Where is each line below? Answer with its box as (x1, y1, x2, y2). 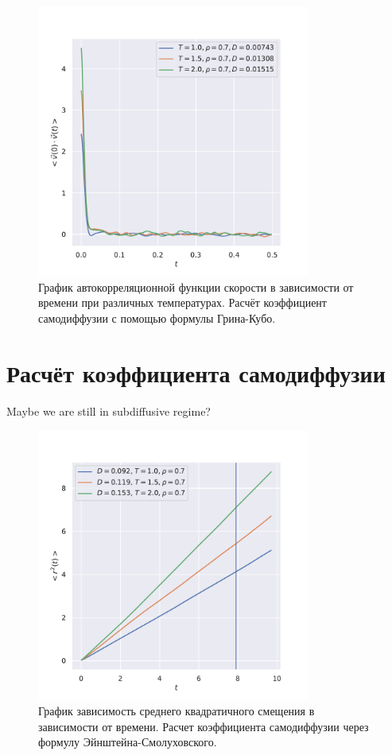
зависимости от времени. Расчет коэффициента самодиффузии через (38, 718, 369, 734)
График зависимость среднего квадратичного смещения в (38, 703, 315, 719)
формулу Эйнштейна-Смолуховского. (38, 734, 217, 750)
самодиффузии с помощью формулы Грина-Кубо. (38, 309, 276, 326)
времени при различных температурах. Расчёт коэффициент (38, 294, 327, 311)
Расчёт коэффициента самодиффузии (6, 356, 386, 389)
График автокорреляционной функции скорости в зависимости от (38, 278, 354, 295)
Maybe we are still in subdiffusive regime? (6, 402, 211, 419)
